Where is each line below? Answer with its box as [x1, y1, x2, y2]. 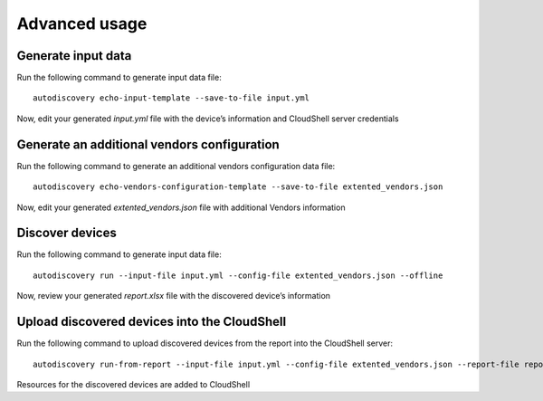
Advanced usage [16, 14, 148, 33]
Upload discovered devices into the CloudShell [16, 314, 287, 329]
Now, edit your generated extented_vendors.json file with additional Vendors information [16, 202, 346, 213]
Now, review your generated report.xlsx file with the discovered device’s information [16, 291, 330, 301]
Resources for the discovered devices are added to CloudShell [16, 378, 251, 389]
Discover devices [16, 225, 117, 241]
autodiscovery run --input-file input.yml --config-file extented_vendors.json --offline [33, 270, 443, 281]
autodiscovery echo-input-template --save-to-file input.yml [33, 93, 310, 103]
